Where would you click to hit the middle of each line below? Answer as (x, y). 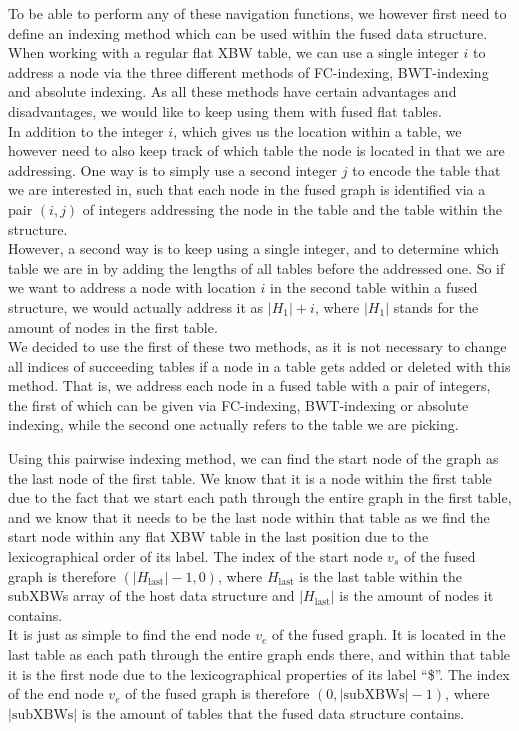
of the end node (56, 693)
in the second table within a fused (374, 287)
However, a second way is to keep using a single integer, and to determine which (254, 248)
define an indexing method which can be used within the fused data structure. (248, 32)
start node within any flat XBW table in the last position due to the (218, 536)
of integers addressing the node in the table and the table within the (292, 208)
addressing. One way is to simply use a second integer (173, 169)
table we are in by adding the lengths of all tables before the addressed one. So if (256, 267)
